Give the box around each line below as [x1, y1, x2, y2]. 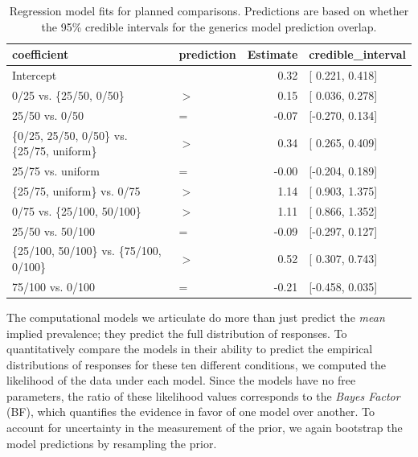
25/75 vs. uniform [12, 163, 100, 179]
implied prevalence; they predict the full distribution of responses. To [6, 324, 347, 341]
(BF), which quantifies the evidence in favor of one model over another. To [6, 403, 375, 420]
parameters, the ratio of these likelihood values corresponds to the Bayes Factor [6, 387, 400, 404]
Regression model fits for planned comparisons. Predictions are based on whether [9, 2, 409, 19]
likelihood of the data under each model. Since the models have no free [6, 372, 356, 389]
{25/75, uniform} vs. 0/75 [12, 182, 141, 199]
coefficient [12, 46, 69, 63]
